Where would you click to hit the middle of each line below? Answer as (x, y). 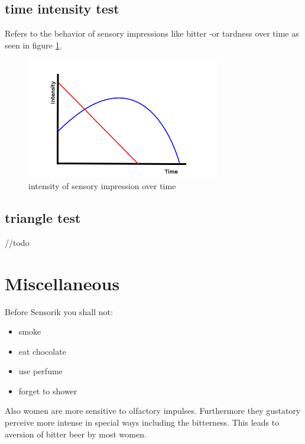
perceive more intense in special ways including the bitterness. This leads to (142, 422)
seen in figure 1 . (33, 45)
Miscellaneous (62, 283)
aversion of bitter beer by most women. (76, 434)
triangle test (43, 217)
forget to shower (48, 390)
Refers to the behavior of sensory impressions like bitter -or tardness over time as (152, 33)
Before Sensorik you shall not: (59, 311)
